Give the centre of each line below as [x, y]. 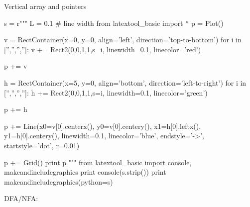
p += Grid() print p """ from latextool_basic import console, [98, 162]
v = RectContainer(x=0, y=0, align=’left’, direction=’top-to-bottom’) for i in [123, 40]
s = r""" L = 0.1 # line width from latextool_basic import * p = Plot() [114, 23]
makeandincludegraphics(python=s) [59, 181]
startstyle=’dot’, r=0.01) [42, 145]
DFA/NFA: [21, 198]
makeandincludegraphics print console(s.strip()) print [85, 172]
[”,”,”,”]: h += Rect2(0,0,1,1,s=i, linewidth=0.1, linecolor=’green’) [106, 92]
